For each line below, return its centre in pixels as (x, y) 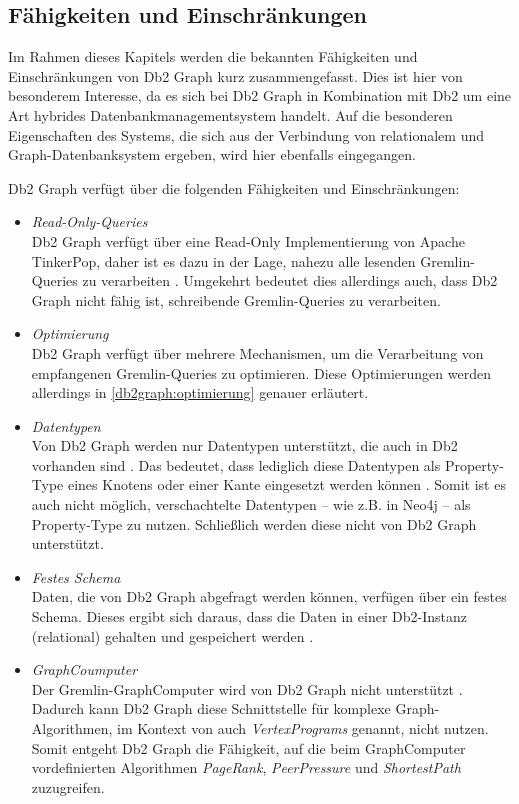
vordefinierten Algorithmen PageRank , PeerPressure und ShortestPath (246, 767)
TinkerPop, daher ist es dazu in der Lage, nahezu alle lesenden (223, 260)
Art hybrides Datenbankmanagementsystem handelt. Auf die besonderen (230, 114)
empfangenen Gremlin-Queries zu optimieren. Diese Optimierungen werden (261, 372)
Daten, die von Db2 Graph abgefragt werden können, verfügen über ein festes (269, 596)
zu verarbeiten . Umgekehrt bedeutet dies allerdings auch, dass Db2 (290, 280)
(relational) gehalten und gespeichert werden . (172, 635)
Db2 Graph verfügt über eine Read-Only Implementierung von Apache (248, 240)
